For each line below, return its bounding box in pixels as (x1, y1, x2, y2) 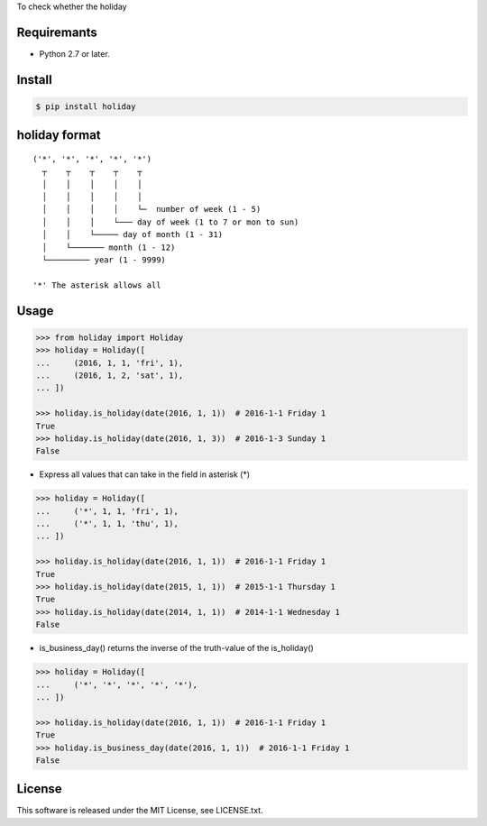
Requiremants (16, 24, 98, 40)
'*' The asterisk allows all (32, 280, 161, 290)
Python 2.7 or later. (39, 48, 110, 59)
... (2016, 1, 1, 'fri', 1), (35, 357, 184, 368)
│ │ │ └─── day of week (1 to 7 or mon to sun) (41, 216, 299, 227)
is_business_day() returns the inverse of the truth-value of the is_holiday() (39, 643, 315, 654)
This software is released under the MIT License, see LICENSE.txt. (16, 805, 263, 816)
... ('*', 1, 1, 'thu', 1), (35, 519, 179, 529)
